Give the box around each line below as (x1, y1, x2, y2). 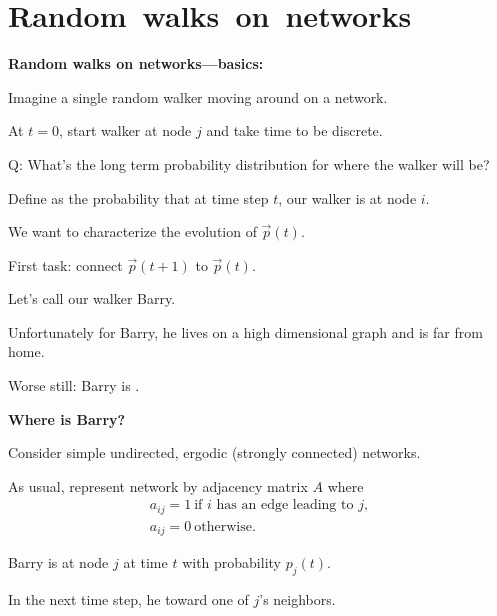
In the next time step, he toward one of (8, 589, 249, 610)
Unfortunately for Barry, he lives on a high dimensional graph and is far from (8, 321, 483, 342)
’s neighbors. (259, 589, 336, 610)
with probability (182, 552, 281, 573)
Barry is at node (8, 552, 109, 573)
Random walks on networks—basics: (8, 53, 264, 74)
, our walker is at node (278, 187, 417, 208)
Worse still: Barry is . (8, 375, 140, 396)
